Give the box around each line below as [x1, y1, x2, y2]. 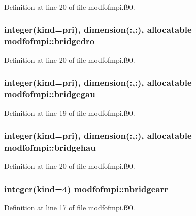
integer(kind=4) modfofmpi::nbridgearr [4, 182, 169, 195]
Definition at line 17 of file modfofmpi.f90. [4, 202, 135, 213]
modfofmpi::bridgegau [4, 88, 95, 100]
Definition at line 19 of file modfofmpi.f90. [4, 107, 135, 118]
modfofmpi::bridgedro [4, 34, 95, 47]
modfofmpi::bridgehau [4, 140, 96, 153]
